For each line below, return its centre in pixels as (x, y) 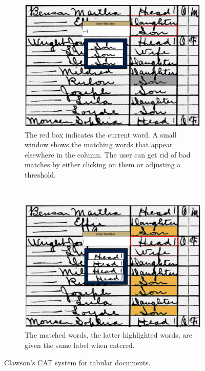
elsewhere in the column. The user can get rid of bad (108, 154)
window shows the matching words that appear (99, 144)
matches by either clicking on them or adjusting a (103, 164)
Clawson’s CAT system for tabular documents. (77, 362)
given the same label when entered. (80, 345)
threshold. (40, 175)
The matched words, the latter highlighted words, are (108, 335)
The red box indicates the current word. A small (101, 134)
